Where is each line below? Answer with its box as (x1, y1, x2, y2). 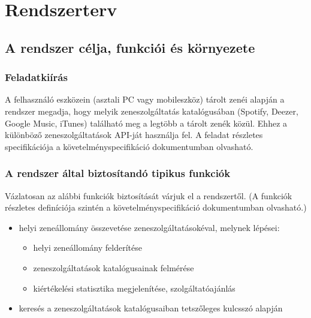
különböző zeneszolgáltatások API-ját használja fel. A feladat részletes (5, 128, 263, 141)
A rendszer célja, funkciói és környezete (5, 38, 255, 56)
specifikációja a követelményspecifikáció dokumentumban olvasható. (5, 140, 253, 152)
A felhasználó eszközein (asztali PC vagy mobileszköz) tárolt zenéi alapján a (5, 93, 285, 106)
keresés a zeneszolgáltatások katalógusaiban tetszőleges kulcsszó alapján (19, 302, 283, 314)
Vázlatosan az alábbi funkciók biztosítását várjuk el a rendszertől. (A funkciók (5, 189, 292, 202)
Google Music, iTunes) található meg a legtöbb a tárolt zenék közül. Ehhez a (5, 116, 288, 129)
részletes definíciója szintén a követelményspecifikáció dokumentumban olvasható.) (5, 201, 307, 214)
